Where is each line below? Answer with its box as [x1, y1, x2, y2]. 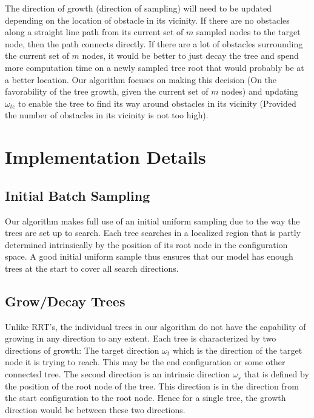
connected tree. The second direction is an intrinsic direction [5, 368, 230, 380]
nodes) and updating [221, 85, 299, 98]
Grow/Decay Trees [5, 291, 125, 310]
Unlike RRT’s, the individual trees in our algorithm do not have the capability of [5, 320, 306, 332]
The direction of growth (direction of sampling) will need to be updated [5, 2, 272, 14]
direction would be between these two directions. [5, 403, 185, 416]
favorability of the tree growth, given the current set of [5, 85, 209, 98]
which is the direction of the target [172, 343, 302, 356]
